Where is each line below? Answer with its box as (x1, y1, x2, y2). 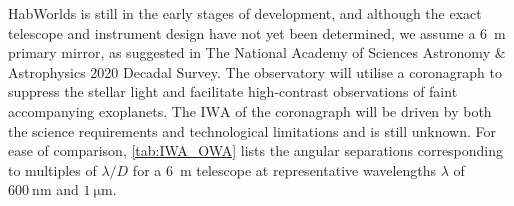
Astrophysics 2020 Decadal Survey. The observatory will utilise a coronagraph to (8, 61, 502, 82)
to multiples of (8, 159, 97, 180)
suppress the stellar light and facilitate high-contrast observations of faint (8, 81, 458, 102)
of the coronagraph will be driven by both (235, 100, 492, 121)
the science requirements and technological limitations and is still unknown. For (8, 120, 496, 141)
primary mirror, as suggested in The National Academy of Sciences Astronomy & (8, 42, 506, 63)
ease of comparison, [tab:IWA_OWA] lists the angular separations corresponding (8, 140, 504, 161)
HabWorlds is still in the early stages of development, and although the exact (8, 3, 482, 23)
